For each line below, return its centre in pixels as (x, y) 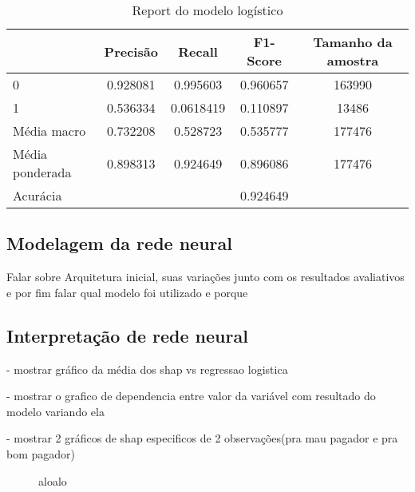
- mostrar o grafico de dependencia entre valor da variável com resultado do (191, 396)
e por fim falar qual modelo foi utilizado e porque (127, 292)
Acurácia (38, 195)
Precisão (131, 51)
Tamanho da (353, 42)
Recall (198, 51)
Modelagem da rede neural (119, 243)
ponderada (42, 172)
